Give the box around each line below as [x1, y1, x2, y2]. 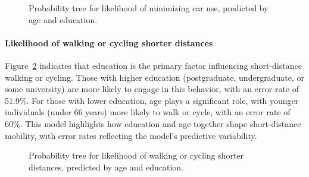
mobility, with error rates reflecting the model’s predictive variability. [5, 129, 257, 141]
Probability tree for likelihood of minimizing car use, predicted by [29, 2, 269, 14]
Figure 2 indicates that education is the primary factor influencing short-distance [5, 59, 302, 71]
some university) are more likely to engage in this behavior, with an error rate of [5, 83, 299, 95]
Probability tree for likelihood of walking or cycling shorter [29, 149, 244, 162]
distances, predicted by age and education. [29, 160, 183, 173]
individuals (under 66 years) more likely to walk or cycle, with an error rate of [5, 106, 291, 118]
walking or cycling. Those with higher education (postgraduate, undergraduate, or [5, 71, 304, 83]
